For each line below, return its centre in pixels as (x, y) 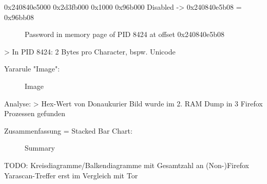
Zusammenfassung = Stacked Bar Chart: (68, 130)
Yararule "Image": (32, 69)
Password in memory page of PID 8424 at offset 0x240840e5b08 (125, 34)
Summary (40, 148)
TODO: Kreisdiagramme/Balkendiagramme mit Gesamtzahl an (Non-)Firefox (127, 165)
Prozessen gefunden (35, 113)
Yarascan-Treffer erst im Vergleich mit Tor (71, 175)
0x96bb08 (19, 17)
